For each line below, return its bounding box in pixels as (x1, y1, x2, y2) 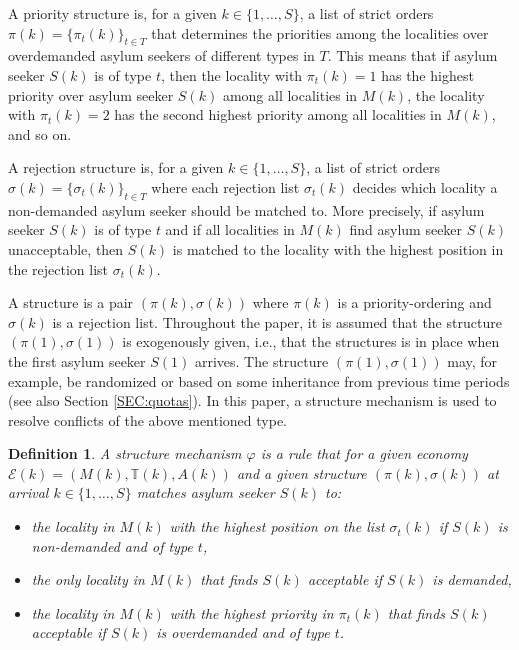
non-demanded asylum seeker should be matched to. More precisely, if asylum (8, 199, 485, 220)
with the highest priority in (169, 602, 334, 623)
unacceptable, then (8, 238, 124, 259)
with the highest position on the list (169, 516, 385, 537)
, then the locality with (160, 64, 303, 85)
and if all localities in (165, 219, 295, 240)
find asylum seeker (349, 219, 463, 240)
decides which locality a (352, 176, 498, 197)
